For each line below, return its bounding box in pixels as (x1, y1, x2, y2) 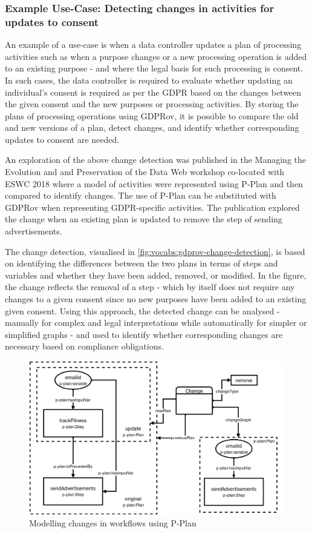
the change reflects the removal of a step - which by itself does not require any (5, 280, 295, 293)
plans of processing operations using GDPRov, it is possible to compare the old (5, 109, 299, 122)
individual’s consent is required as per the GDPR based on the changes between (5, 85, 302, 98)
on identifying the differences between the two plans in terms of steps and (5, 257, 278, 270)
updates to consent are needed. (5, 133, 120, 145)
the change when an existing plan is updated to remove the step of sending (5, 213, 282, 225)
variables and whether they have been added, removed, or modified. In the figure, (5, 268, 307, 281)
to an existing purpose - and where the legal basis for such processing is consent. (5, 62, 304, 74)
